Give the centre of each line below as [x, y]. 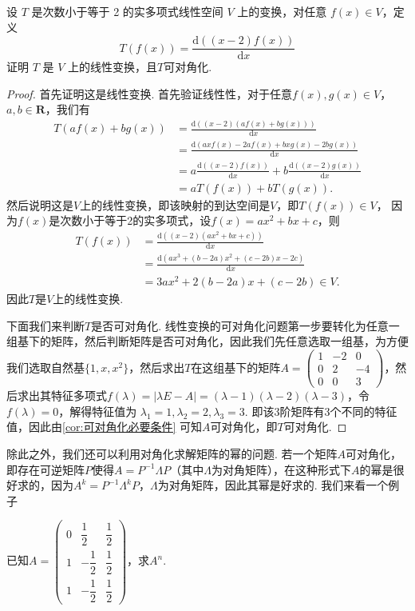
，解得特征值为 [98, 411]
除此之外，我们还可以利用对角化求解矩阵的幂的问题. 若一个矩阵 [172, 453]
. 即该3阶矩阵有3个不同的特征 [321, 411]
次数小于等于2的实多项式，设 [136, 220]
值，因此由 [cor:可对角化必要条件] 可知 [105, 427]
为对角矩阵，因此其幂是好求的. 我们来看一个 [273, 485]
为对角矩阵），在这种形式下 [281, 469]
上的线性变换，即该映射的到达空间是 [175, 204]
